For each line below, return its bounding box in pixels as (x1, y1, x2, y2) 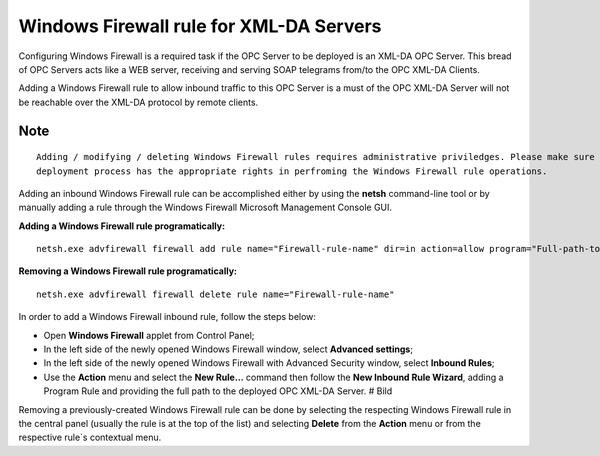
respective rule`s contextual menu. (18, 431, 162, 444)
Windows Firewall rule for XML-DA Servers (18, 15, 382, 37)
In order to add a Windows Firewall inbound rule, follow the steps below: (18, 311, 317, 323)
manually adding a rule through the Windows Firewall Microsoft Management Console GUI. (18, 201, 393, 214)
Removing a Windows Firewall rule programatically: (18, 265, 237, 277)
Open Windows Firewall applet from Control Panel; (43, 329, 255, 341)
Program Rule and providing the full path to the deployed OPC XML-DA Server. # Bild (43, 385, 393, 397)
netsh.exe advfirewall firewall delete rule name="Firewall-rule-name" (36, 288, 395, 300)
